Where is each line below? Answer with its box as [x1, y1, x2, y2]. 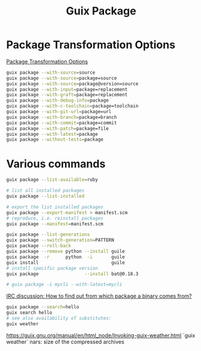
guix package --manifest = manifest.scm [6, 221, 104, 227]
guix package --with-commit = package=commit [6, 120, 117, 126]
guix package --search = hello [6, 304, 79, 310]
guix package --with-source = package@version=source [6, 81, 138, 87]
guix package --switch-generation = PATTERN [6, 237, 114, 243]
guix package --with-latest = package [6, 131, 98, 137]
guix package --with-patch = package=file [6, 125, 110, 132]
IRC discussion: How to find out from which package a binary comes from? [6, 293, 192, 300]
